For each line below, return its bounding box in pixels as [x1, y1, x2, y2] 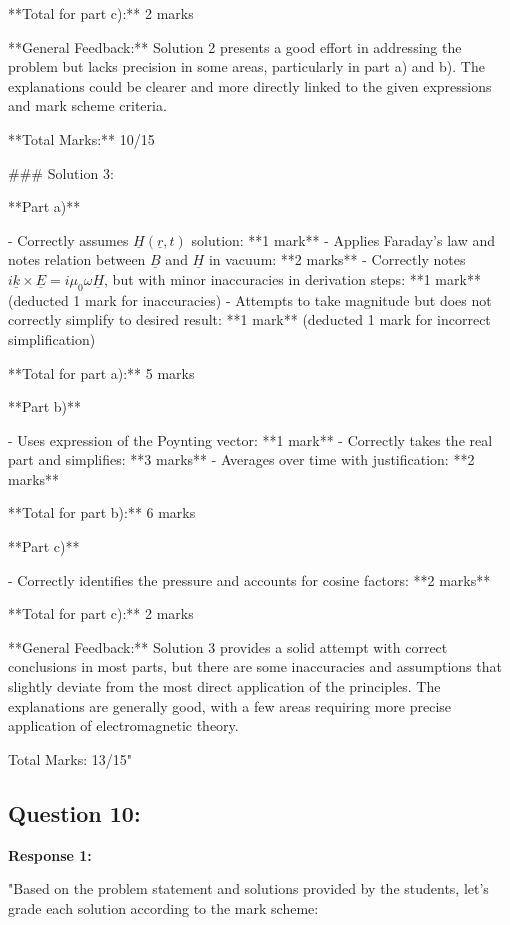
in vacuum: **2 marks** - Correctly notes [208, 249, 466, 270]
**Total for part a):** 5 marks [8, 362, 195, 383]
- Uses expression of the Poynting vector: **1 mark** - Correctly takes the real [8, 429, 493, 450]
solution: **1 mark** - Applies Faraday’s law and [191, 229, 495, 250]
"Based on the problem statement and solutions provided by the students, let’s [8, 878, 489, 899]
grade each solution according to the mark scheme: [8, 897, 319, 918]
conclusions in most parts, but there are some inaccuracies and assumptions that [8, 656, 502, 677]
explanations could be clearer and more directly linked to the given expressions [8, 75, 492, 96]
